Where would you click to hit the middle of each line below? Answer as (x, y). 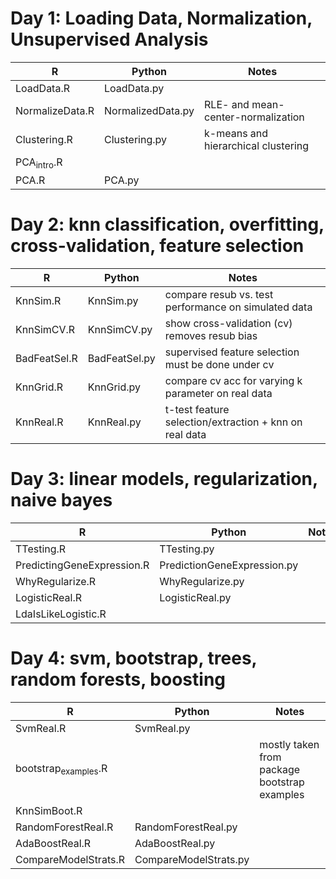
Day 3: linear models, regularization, (164, 479)
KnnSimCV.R (45, 330)
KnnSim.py (113, 301)
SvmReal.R (41, 728)
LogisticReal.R (49, 597)
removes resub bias (211, 336)
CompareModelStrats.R (70, 859)
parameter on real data (218, 394)
